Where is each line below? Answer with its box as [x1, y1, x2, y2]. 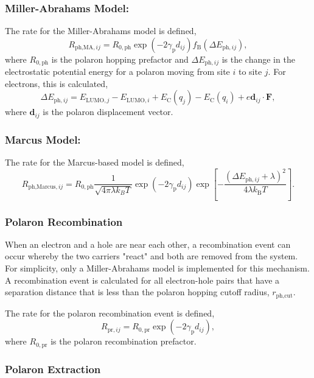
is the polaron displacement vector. [43, 105, 173, 118]
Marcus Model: [5, 131, 81, 147]
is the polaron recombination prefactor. [51, 335, 197, 348]
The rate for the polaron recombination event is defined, [5, 306, 215, 319]
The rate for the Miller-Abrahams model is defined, [5, 24, 197, 37]
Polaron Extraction [5, 361, 101, 376]
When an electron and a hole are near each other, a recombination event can [5, 237, 291, 250]
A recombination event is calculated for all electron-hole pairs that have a [5, 273, 280, 286]
